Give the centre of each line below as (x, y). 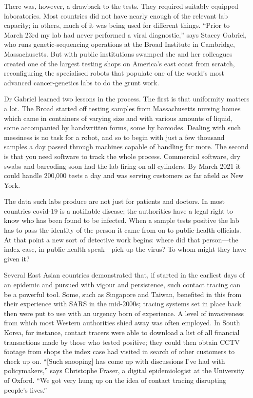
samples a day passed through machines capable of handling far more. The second (126, 147)
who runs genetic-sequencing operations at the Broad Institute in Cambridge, (119, 44)
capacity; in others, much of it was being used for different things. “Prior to (117, 25)
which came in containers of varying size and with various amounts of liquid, (118, 118)
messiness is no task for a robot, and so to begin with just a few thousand (114, 137)
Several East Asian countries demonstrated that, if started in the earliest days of (125, 275)
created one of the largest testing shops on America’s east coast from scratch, (119, 63)
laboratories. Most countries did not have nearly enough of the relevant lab (116, 15)
